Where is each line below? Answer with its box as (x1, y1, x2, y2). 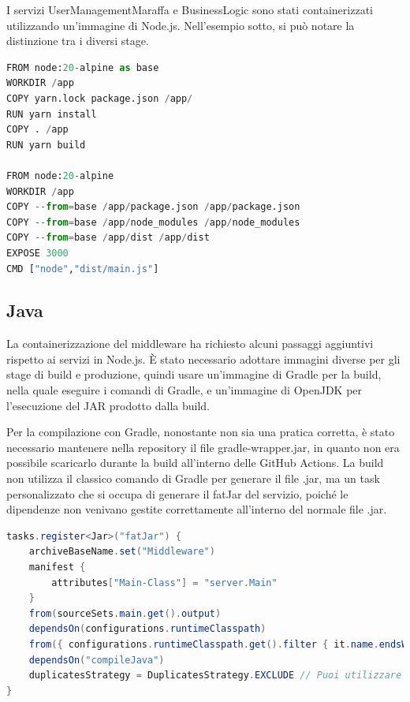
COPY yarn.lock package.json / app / (6, 92, 193, 104)
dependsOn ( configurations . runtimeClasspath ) (28, 623, 266, 635)
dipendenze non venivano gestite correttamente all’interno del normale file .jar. (6, 501, 387, 517)
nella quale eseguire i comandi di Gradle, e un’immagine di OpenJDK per (6, 382, 363, 398)
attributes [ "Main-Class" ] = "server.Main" (51, 577, 278, 588)
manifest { (28, 562, 86, 573)
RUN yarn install (6, 108, 97, 120)
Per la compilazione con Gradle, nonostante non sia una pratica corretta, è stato (6, 424, 395, 440)
